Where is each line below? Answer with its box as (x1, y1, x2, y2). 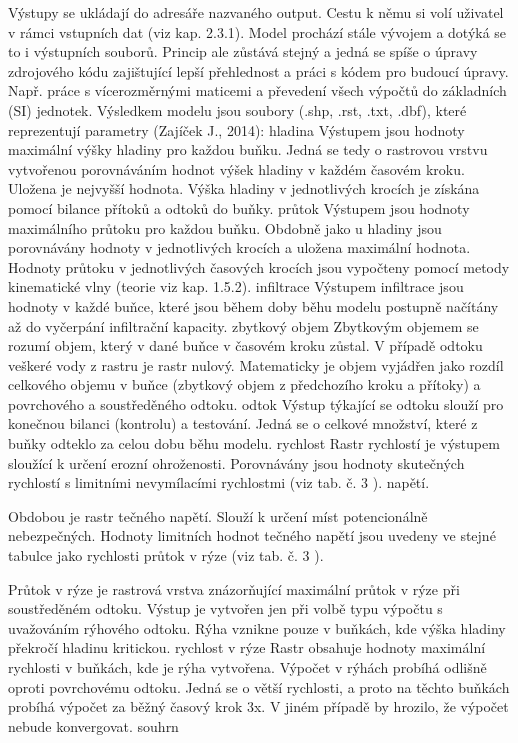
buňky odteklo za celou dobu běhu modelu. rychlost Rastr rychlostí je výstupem (8, 433, 500, 454)
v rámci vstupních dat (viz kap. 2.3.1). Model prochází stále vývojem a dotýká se (8, 21, 507, 42)
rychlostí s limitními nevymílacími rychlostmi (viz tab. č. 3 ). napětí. (8, 472, 430, 493)
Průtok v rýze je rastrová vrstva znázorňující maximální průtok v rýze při (8, 578, 460, 599)
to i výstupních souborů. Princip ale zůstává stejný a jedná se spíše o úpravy (8, 41, 478, 62)
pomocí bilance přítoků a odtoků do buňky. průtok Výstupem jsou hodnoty (8, 197, 470, 218)
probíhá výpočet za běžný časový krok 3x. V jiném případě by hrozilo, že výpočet (8, 696, 509, 717)
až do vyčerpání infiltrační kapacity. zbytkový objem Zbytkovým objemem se (8, 315, 479, 336)
